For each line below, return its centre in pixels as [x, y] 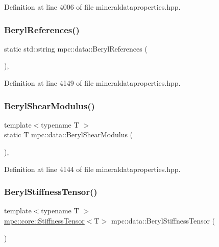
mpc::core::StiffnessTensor [44, 220]
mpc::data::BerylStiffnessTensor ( [163, 220]
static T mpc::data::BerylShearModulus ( [69, 134]
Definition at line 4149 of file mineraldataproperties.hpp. [92, 83]
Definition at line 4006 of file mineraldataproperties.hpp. [92, 7]
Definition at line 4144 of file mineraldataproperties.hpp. [92, 169]
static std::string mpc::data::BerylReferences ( [76, 48]
